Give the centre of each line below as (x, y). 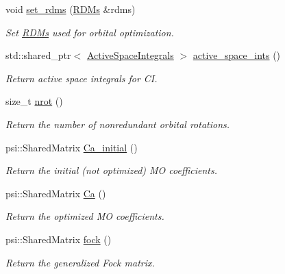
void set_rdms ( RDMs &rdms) (71, 9)
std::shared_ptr (38, 55)
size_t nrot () (34, 101)
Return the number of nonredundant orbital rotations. (118, 124)
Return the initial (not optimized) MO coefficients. (112, 170)
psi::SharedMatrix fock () (59, 239)
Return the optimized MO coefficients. (85, 216)
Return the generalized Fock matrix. (80, 262)
